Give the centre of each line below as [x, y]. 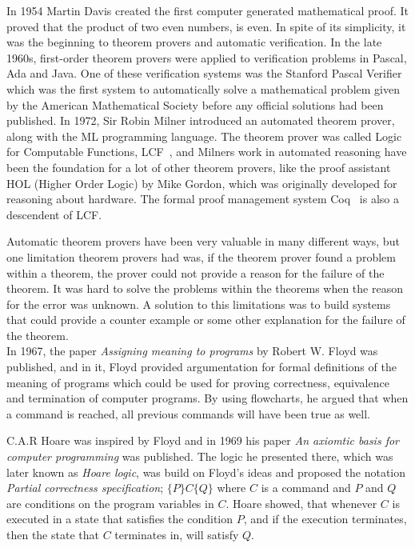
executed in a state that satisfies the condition [120, 519]
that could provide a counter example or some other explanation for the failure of [206, 320]
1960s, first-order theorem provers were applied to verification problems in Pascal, [207, 57]
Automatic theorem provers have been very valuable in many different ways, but [203, 241]
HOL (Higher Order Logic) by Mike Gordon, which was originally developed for [202, 183]
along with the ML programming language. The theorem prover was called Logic [204, 136]
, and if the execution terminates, [325, 519]
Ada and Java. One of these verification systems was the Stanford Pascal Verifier [204, 73]
